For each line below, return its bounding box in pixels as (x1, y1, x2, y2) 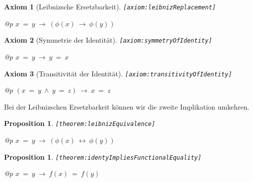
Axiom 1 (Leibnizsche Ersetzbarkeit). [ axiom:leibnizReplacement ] (4, 1, 216, 11)
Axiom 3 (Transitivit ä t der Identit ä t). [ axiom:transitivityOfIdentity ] (4, 68, 232, 78)
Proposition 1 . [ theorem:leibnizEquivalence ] (4, 118, 156, 128)
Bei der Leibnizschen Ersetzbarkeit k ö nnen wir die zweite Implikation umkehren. (4, 101, 250, 112)
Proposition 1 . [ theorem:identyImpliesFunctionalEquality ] (4, 151, 202, 162)
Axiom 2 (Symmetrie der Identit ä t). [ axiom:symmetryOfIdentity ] (4, 35, 212, 45)
